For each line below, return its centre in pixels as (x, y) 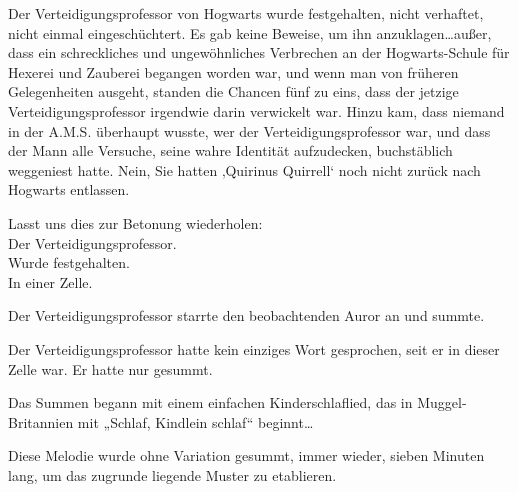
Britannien (41, 421)
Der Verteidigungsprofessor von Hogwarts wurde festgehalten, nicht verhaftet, (246, 13)
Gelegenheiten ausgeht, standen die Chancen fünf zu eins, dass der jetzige (233, 91)
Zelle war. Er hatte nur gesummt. (110, 368)
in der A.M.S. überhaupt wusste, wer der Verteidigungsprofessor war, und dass (249, 130)
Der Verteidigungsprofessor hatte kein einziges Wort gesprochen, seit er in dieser (254, 348)
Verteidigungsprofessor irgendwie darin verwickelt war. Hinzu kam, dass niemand (256, 110)
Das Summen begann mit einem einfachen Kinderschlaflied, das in (210, 402)
